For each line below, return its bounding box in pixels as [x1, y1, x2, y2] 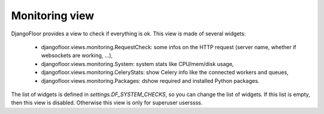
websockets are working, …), [41, 52, 113, 59]
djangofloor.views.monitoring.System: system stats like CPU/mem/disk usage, [41, 60, 234, 67]
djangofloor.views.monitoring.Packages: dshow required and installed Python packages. [41, 77, 260, 84]
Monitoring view [11, 9, 94, 22]
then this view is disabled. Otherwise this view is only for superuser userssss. [11, 99, 203, 106]
